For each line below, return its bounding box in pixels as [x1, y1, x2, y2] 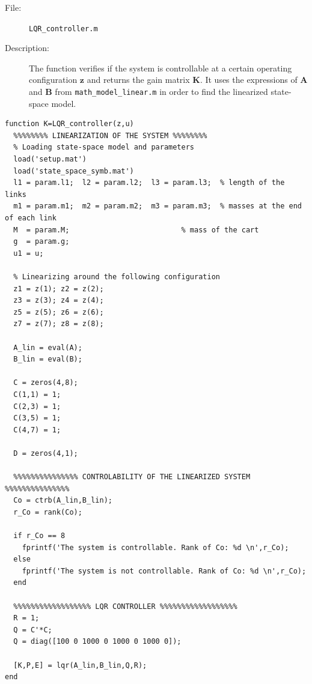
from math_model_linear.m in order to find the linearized [55, 85, 268, 98]
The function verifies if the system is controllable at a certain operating [29, 61, 292, 74]
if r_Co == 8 [13, 531, 66, 540]
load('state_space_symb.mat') [13, 166, 134, 175]
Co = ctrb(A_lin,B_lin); [13, 496, 112, 505]
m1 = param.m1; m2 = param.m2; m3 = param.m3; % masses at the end [13, 202, 302, 211]
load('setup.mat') [13, 155, 87, 164]
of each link [5, 214, 57, 223]
